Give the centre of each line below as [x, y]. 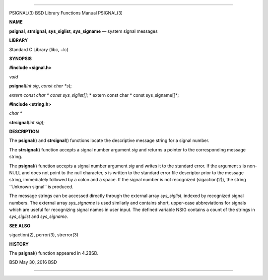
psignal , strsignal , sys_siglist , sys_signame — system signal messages [84, 31]
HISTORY [19, 244]
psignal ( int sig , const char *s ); [40, 86]
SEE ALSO [20, 225]
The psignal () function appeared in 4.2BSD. [54, 253]
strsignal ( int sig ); [27, 122]
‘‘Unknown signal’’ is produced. [41, 187]
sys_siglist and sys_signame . [39, 216]
